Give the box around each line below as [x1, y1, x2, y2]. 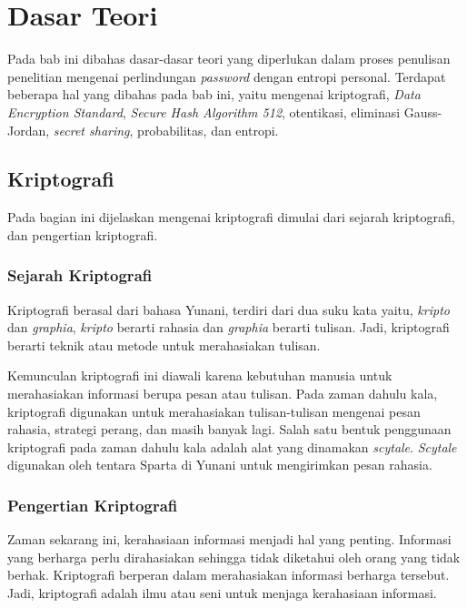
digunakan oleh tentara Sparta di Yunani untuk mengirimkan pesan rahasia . [7, 455, 432, 474]
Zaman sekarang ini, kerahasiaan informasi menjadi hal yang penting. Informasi [7, 530, 452, 549]
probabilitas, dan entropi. [137, 120, 279, 139]
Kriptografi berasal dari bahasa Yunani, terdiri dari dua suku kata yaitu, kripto [7, 299, 450, 319]
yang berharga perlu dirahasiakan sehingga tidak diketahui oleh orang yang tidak [7, 547, 461, 566]
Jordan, [7, 120, 50, 139]
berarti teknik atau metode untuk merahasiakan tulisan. [7, 335, 321, 354]
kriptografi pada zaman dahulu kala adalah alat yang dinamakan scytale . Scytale [7, 437, 457, 456]
